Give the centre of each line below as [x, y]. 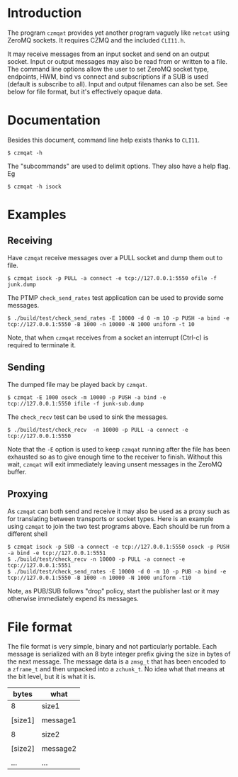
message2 [59, 749]
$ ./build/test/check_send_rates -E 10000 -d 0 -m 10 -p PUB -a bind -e [117, 571]
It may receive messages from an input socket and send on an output [108, 54]
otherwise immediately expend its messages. [73, 598]
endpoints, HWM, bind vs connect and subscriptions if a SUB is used [108, 77]
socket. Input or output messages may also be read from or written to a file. [118, 61]
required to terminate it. [42, 345]
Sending [26, 368]
